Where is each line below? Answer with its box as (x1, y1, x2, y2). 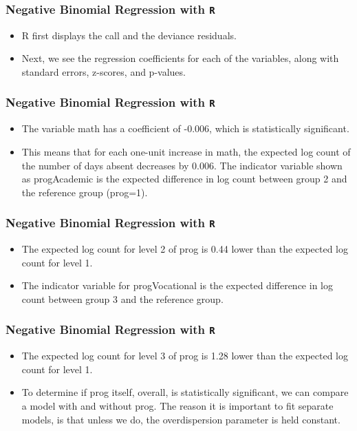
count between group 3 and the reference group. (21, 291, 224, 306)
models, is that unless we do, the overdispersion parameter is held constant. (21, 412, 340, 426)
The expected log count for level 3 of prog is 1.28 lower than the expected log (21, 348, 349, 363)
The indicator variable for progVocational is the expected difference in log (21, 278, 333, 293)
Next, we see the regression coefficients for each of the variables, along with (21, 51, 339, 65)
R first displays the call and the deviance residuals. (21, 28, 237, 42)
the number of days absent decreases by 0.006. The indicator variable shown (21, 158, 343, 172)
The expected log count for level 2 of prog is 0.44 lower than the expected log (21, 242, 349, 256)
